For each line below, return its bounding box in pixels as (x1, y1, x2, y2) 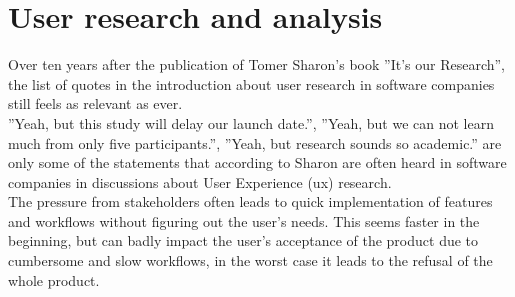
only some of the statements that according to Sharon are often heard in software (8, 152, 507, 173)
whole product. (8, 269, 100, 290)
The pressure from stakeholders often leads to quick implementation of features (8, 191, 493, 212)
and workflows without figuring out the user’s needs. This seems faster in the (8, 210, 480, 231)
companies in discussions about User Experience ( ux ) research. (8, 171, 392, 192)
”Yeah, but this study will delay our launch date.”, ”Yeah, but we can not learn (8, 112, 494, 133)
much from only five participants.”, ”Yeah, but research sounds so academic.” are (8, 132, 502, 153)
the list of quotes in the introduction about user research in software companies (8, 73, 495, 94)
